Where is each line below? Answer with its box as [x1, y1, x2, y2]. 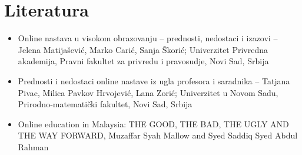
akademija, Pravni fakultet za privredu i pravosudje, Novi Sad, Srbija [18, 55, 269, 67]
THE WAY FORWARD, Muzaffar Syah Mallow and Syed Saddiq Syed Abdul [18, 129, 298, 141]
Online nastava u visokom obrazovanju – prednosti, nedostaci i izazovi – [18, 32, 278, 44]
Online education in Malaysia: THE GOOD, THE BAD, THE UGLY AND [18, 117, 289, 130]
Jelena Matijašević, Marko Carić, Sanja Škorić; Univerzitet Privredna [18, 43, 268, 55]
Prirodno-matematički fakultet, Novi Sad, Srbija [18, 98, 193, 110]
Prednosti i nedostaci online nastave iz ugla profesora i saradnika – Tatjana [18, 74, 290, 87]
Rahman [18, 140, 49, 153]
